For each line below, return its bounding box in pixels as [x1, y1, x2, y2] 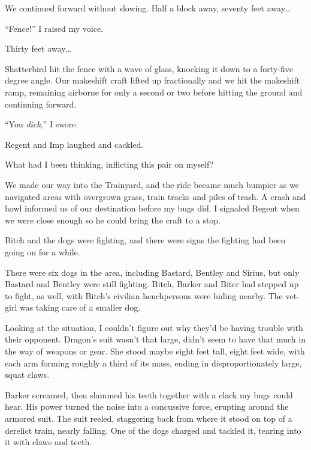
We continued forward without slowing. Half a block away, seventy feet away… [5, 2, 291, 14]
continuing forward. [5, 97, 77, 110]
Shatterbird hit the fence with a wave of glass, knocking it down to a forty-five [5, 62, 293, 74]
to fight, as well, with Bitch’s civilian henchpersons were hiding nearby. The [5, 289, 283, 302]
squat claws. [5, 368, 50, 381]
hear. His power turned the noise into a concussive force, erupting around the [5, 400, 289, 413]
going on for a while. [5, 245, 80, 258]
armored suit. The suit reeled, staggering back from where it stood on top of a [5, 412, 292, 425]
